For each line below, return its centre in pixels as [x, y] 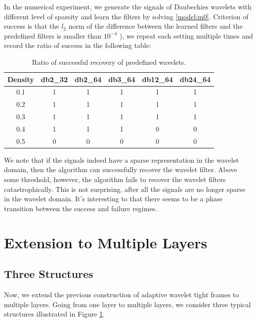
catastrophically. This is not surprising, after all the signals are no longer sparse [125, 189]
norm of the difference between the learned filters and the [155, 26]
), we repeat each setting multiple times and [186, 35]
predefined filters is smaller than [53, 35]
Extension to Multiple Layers [106, 242]
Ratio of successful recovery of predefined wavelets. [109, 62]
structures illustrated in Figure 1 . [55, 314]
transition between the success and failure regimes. [81, 208]
